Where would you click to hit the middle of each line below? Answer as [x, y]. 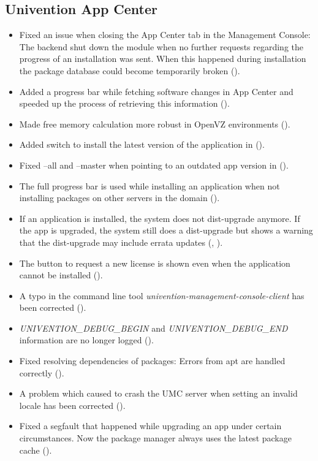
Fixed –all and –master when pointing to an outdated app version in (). [154, 165]
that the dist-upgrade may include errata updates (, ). [121, 242]
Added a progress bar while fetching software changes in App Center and [156, 91]
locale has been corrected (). [72, 405]
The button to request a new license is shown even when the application [155, 263]
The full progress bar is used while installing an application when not [150, 185]
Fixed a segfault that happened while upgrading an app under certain [150, 426]
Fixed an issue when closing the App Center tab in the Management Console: [165, 35]
